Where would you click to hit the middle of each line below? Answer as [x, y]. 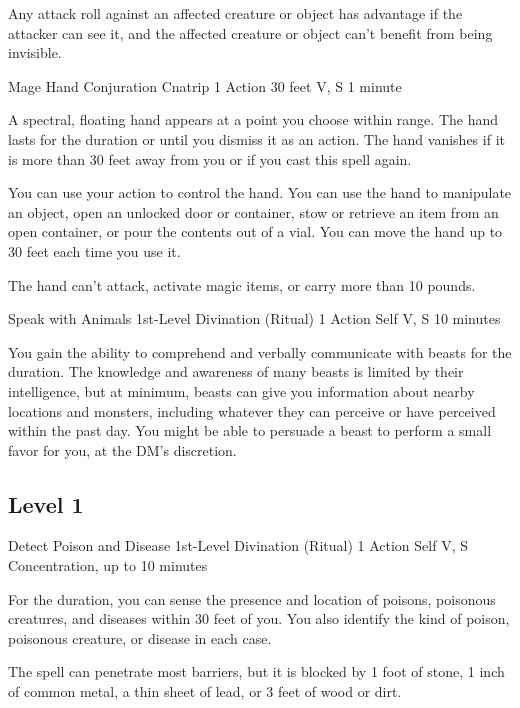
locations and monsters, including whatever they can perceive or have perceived [252, 410]
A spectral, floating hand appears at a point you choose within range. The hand [253, 119]
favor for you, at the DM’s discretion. [122, 449]
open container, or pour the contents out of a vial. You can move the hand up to [255, 231]
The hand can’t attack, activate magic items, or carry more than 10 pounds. [242, 284]
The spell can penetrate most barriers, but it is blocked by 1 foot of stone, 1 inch [256, 671]
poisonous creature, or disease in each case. [140, 637]
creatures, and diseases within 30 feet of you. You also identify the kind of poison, [259, 618]
